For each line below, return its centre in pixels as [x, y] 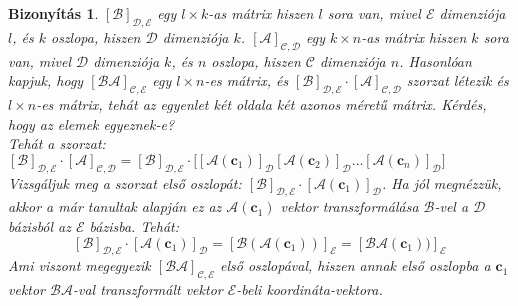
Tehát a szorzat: [57, 143]
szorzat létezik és [457, 80]
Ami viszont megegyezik [79, 265]
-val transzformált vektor [147, 289]
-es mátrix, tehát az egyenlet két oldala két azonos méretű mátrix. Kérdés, [261, 103]
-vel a [451, 206]
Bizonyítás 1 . [53, 13]
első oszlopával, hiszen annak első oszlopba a [355, 265]
